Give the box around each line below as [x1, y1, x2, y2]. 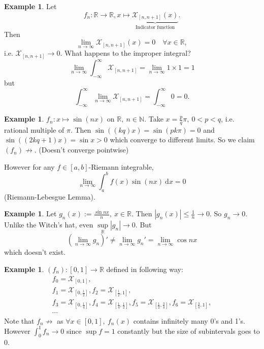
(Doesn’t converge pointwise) [39, 144, 129, 155]
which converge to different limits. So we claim [110, 134, 255, 145]
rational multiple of [4, 124, 64, 135]
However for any [4, 161, 55, 172]
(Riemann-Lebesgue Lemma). [4, 191, 95, 202]
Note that [4, 315, 35, 326]
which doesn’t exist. [4, 247, 66, 257]
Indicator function [135, 25, 175, 30]
